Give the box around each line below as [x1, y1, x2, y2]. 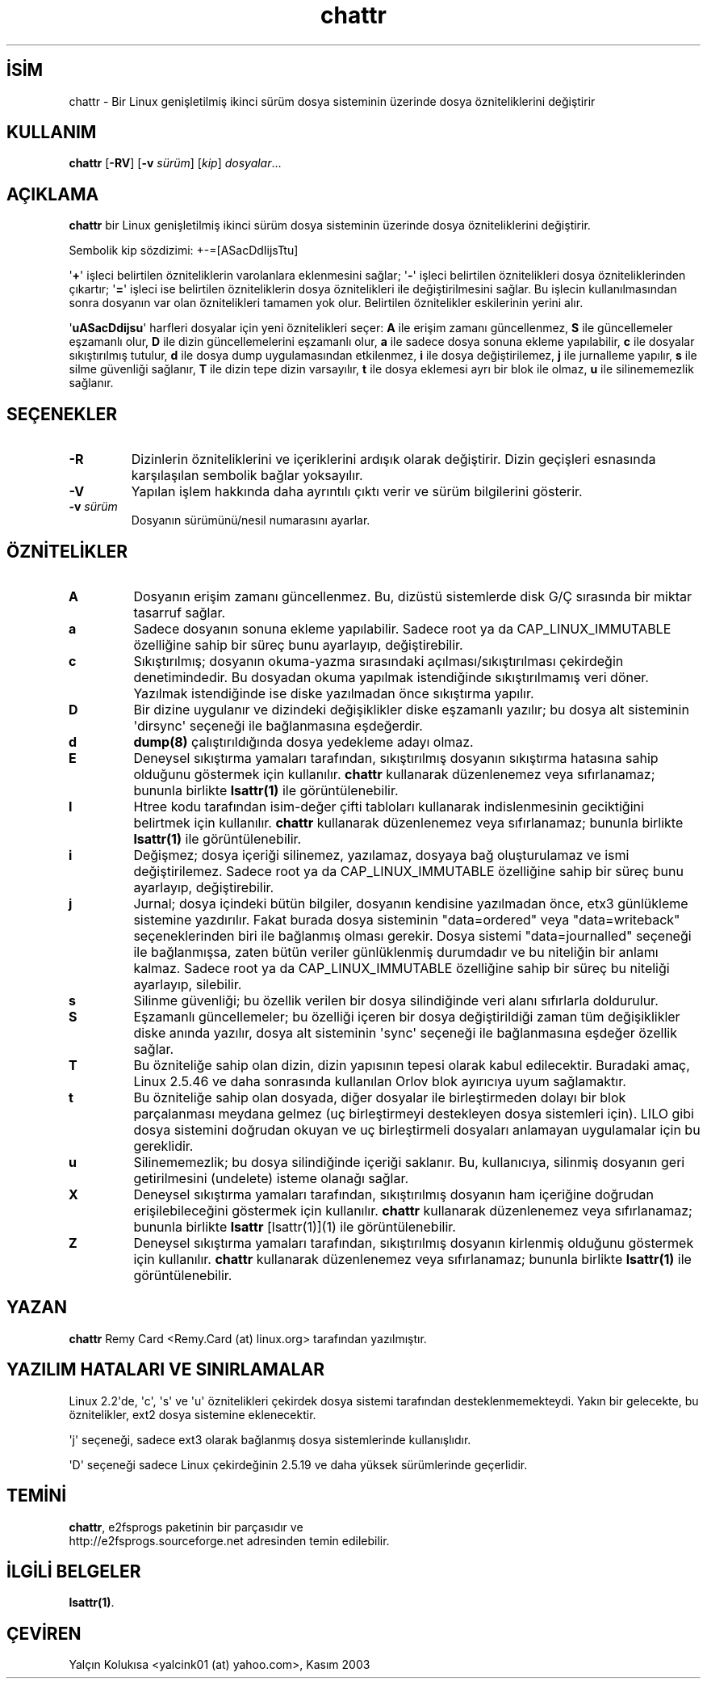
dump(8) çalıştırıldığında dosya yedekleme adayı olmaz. [133, 733, 474, 750]
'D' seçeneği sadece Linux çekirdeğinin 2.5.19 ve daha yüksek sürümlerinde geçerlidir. [69, 1457, 528, 1472]
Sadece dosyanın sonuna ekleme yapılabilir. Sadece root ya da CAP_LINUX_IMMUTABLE [133, 620, 671, 637]
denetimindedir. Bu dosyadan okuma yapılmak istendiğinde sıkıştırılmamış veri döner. [133, 668, 649, 685]
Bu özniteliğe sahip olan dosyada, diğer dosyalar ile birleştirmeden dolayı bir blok [133, 1089, 626, 1106]
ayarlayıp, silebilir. [133, 975, 242, 992]
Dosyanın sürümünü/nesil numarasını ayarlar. [131, 513, 370, 528]
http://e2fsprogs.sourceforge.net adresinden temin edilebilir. [69, 1533, 390, 1548]
